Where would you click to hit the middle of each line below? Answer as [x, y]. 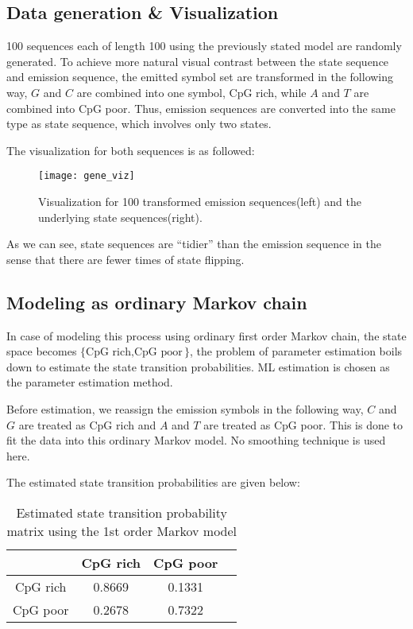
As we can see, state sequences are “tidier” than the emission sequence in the [194, 244]
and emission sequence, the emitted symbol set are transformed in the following [200, 77]
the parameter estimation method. [90, 382]
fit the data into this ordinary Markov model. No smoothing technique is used [196, 440]
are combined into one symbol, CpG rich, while [191, 92]
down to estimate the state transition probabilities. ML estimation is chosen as [198, 366]
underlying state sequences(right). [120, 217]
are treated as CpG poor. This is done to [303, 424]
